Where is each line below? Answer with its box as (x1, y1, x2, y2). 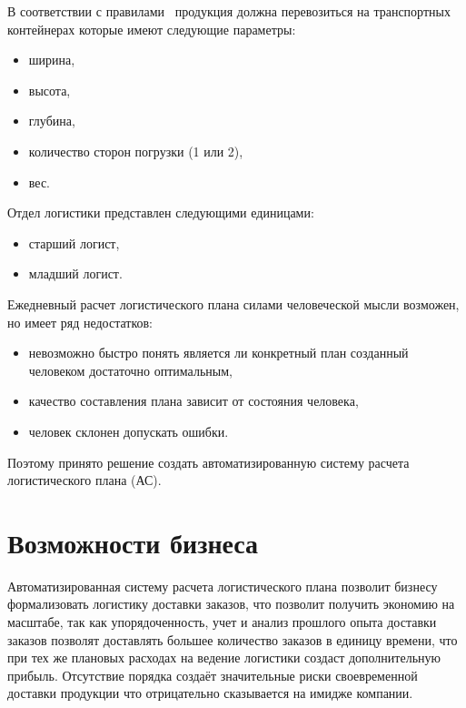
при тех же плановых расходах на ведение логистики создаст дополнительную (7, 648, 441, 667)
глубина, (28, 111, 75, 130)
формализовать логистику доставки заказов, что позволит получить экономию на (7, 594, 455, 613)
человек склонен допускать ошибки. (28, 421, 229, 440)
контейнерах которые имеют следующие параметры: (7, 19, 296, 38)
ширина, (28, 50, 75, 69)
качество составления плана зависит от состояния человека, (28, 391, 359, 410)
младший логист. (28, 264, 123, 283)
